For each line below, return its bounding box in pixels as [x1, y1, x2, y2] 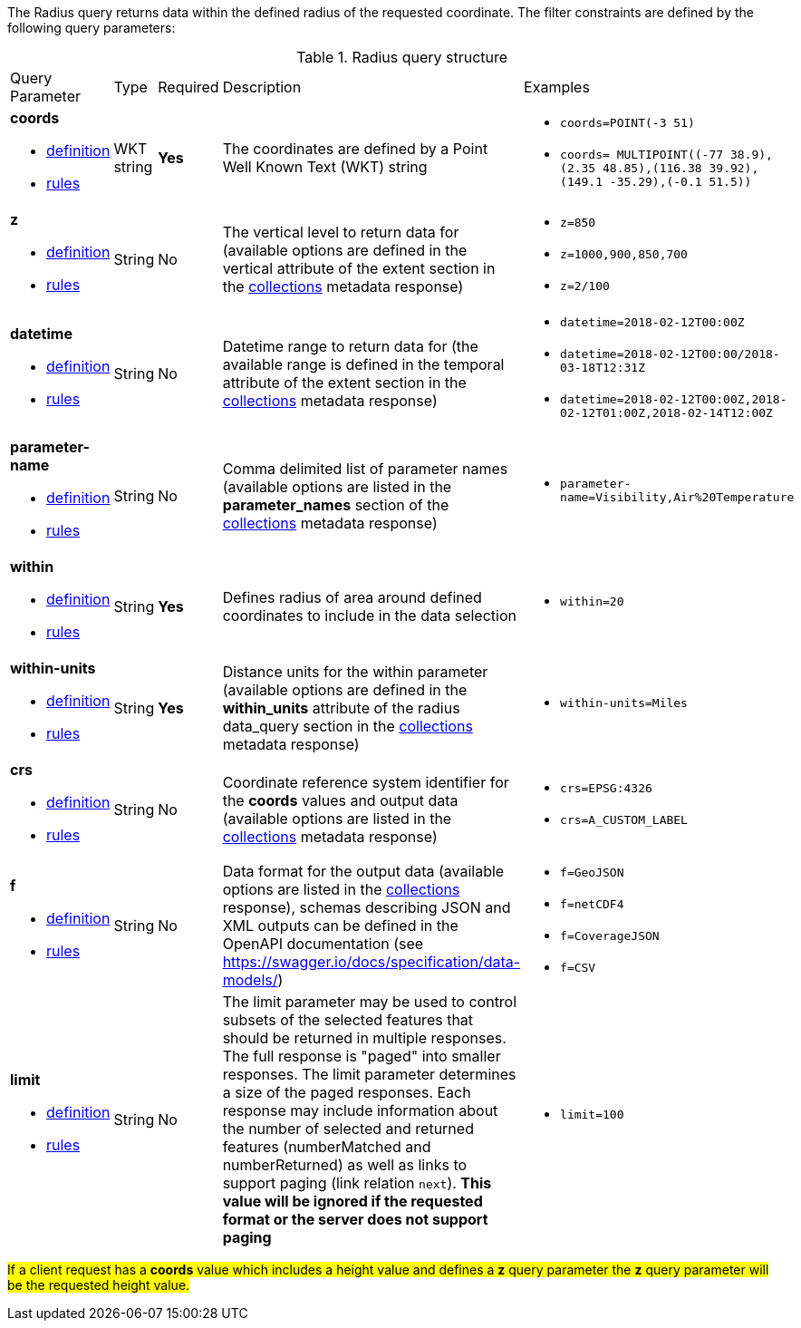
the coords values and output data [222, 791, 458, 809]
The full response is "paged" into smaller [222, 1047, 501, 1065]
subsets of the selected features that [222, 1011, 474, 1029]
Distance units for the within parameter [222, 663, 488, 681]
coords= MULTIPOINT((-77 [560, 148, 724, 161]
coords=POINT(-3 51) [560, 116, 695, 130]
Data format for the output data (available [222, 862, 505, 880]
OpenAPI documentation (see [222, 935, 424, 953]
